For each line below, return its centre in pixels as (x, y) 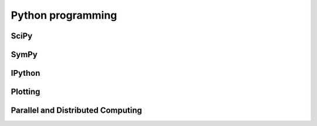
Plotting (26, 92)
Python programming (64, 15)
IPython (26, 73)
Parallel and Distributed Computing (76, 111)
